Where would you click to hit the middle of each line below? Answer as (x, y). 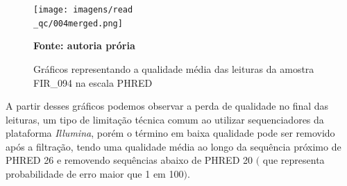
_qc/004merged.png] (78, 23)
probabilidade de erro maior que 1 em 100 (95, 174)
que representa (294, 160)
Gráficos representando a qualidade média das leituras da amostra (174, 68)
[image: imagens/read (83, 10)
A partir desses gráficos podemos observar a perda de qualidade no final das (167, 106)
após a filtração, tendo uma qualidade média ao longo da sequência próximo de (173, 146)
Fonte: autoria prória (84, 45)
